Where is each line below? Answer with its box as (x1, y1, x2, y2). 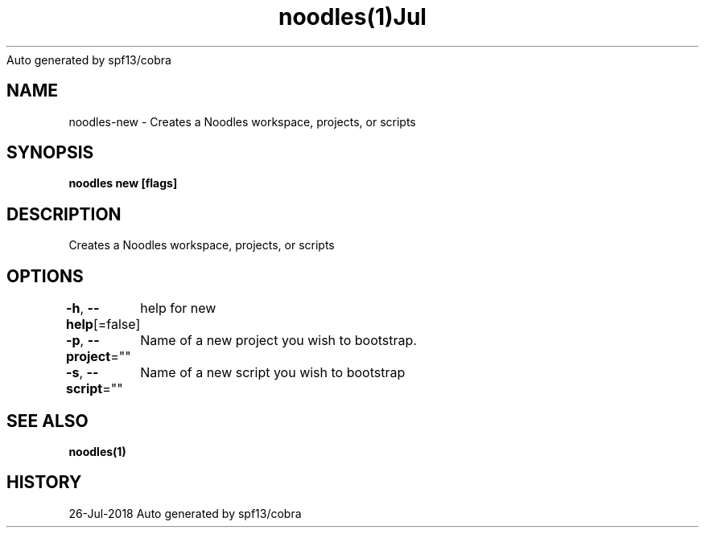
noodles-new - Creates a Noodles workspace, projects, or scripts (68, 114, 416, 129)
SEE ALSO (6, 410, 89, 431)
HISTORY (6, 472, 82, 493)
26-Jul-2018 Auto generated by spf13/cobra (68, 506, 302, 520)
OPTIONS (6, 265, 84, 286)
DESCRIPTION (6, 203, 122, 224)
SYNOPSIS (6, 142, 94, 163)
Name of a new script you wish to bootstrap (140, 364, 406, 381)
